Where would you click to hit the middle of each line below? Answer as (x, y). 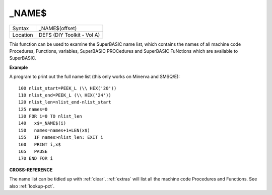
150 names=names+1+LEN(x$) (54, 130)
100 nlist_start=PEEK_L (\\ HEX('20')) (67, 88)
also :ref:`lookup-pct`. (32, 186)
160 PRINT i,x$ (40, 144)
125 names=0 (33, 109)
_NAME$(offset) (58, 28)
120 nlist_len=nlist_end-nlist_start (65, 102)
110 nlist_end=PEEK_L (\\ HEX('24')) (65, 95)
